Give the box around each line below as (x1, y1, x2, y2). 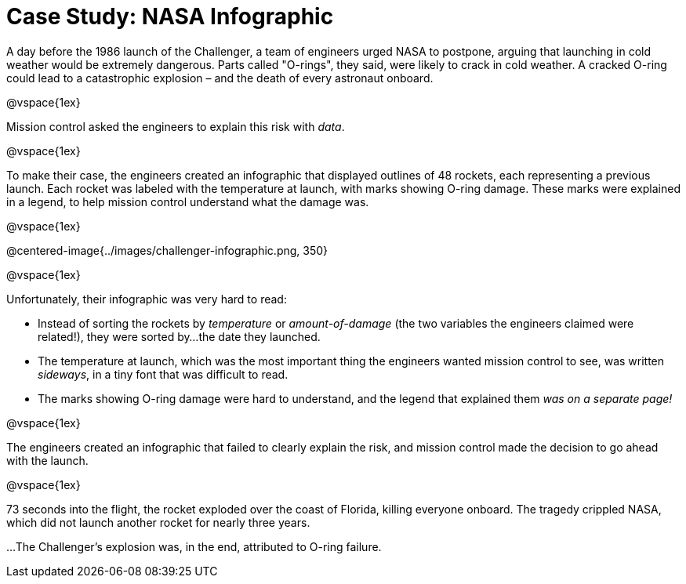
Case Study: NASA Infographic (6, 3, 334, 30)
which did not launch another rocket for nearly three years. (6, 515, 310, 529)
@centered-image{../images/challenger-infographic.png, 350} (6, 243, 328, 257)
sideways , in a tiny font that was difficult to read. (38, 367, 289, 381)
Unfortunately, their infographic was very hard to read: (6, 292, 287, 306)
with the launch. (6, 453, 89, 467)
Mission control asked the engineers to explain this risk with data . (6, 119, 345, 133)
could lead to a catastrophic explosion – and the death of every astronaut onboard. (6, 71, 434, 85)
